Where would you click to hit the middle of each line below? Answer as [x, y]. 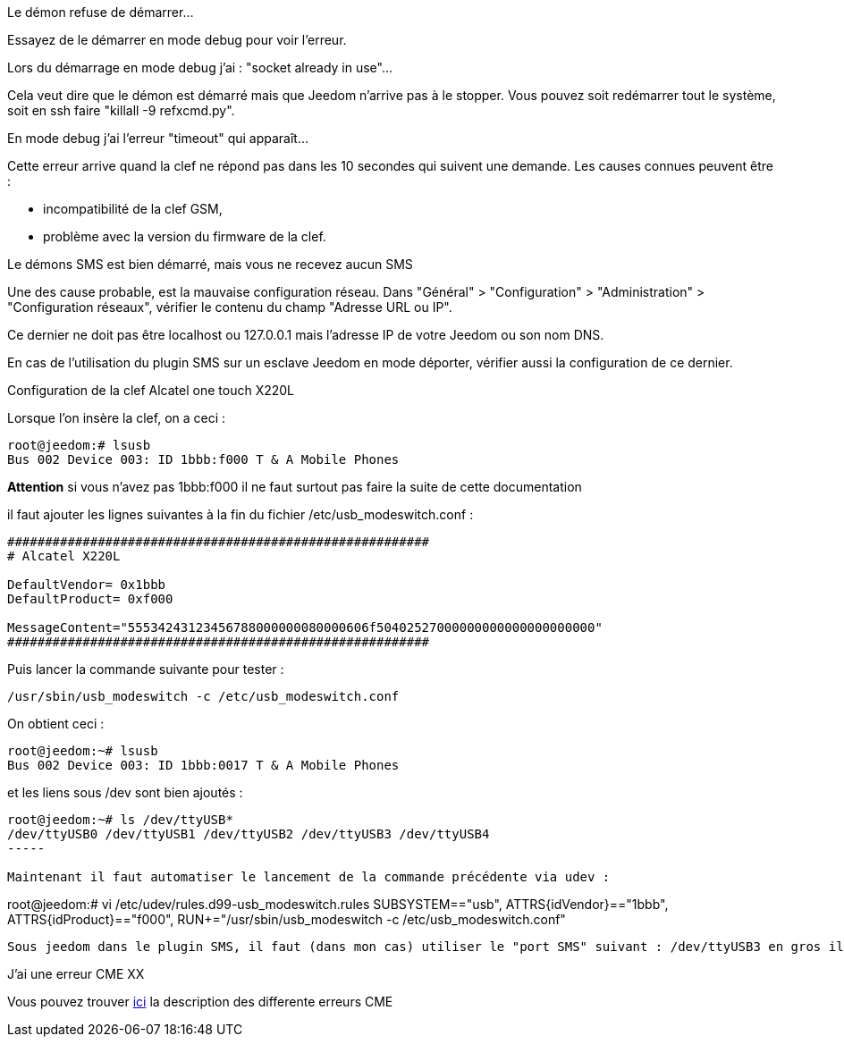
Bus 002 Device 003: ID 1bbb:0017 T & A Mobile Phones [203, 765]
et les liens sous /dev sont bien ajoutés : [125, 792]
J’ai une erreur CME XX [76, 974]
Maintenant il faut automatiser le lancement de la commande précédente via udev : [309, 877]
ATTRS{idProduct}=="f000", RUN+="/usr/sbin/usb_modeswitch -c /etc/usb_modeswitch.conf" [287, 919]
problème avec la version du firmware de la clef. [185, 236]
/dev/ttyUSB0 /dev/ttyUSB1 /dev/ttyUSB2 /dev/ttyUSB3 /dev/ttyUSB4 [249, 834]
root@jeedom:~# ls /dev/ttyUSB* [120, 820]
